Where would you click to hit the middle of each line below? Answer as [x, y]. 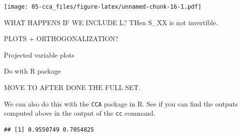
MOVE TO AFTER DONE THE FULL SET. [72, 87]
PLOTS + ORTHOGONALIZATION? [61, 38]
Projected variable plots [39, 54]
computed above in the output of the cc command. [80, 113]
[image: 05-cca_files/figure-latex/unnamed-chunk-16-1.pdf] [103, 7]
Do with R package [32, 71]
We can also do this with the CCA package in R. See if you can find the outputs [121, 103]
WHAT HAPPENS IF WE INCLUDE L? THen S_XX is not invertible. [111, 22]
